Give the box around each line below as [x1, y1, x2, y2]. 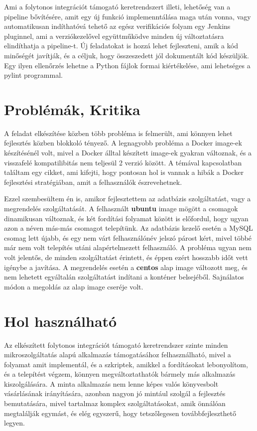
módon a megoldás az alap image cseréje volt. [4, 281, 143, 291]
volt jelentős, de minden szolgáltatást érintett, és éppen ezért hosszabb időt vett [4, 252, 248, 262]
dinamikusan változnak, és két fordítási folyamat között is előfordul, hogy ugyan [4, 213, 249, 223]
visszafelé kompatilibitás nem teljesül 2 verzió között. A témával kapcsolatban [4, 157, 242, 167]
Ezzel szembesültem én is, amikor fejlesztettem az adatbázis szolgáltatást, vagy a [4, 193, 251, 204]
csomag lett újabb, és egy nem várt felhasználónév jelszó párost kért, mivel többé [4, 232, 252, 243]
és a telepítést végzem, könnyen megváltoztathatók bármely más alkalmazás [4, 369, 236, 379]
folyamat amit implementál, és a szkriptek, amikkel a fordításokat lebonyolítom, [4, 359, 248, 369]
